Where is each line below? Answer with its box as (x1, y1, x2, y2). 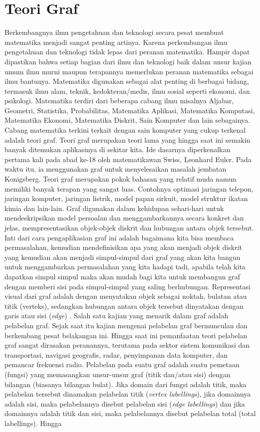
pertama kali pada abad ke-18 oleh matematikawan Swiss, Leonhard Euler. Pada (4, 154, 252, 164)
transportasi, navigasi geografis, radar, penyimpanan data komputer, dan (4, 349, 228, 360)
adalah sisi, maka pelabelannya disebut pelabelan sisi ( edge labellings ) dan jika (4, 398, 245, 409)
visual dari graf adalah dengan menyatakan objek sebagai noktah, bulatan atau (4, 291, 247, 301)
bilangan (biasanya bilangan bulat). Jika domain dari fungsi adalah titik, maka (4, 379, 247, 389)
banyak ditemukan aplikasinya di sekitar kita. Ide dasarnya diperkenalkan (4, 144, 231, 155)
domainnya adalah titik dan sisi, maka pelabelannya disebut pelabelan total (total (4, 408, 256, 419)
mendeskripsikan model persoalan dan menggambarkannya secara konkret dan (4, 213, 244, 223)
